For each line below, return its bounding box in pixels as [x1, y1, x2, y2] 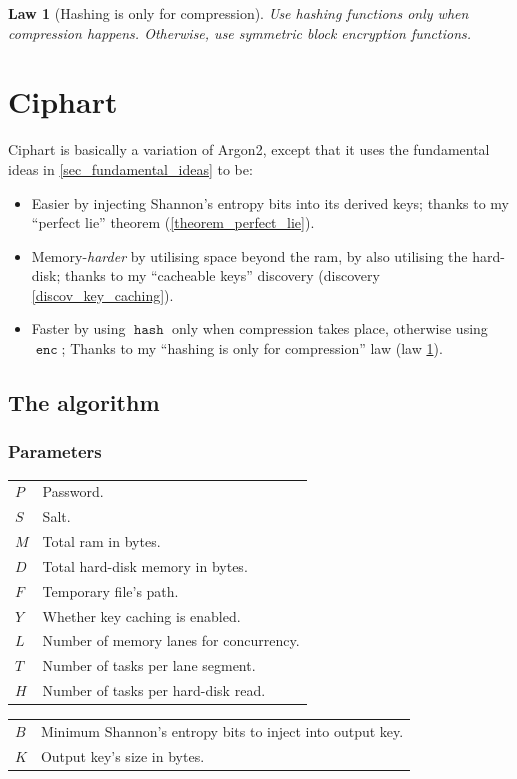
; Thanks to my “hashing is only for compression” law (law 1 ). [61, 338, 443, 359]
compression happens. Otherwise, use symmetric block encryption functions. [8, 22, 472, 43]
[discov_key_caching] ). [31, 284, 174, 305]
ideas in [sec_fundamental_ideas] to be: [8, 158, 253, 179]
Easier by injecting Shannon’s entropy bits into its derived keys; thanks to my [31, 192, 509, 213]
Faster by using [31, 318, 126, 339]
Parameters [8, 439, 102, 464]
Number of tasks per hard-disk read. [42, 680, 266, 701]
